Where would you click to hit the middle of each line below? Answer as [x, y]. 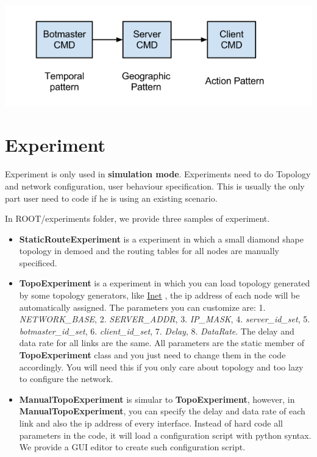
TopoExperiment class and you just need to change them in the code [152, 355]
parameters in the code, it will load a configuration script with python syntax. [165, 435]
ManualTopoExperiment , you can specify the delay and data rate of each [162, 411]
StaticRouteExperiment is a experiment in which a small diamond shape [162, 239]
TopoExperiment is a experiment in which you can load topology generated [165, 283]
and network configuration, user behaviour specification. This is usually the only [155, 186]
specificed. [38, 262]
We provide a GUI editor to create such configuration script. [132, 447]
